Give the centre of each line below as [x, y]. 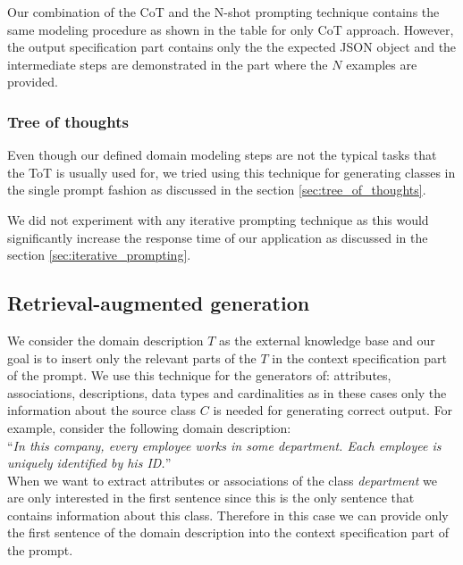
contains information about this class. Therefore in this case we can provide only [228, 515]
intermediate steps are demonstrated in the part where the [168, 64]
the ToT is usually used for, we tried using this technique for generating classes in [231, 172]
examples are [382, 64]
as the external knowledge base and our [327, 340]
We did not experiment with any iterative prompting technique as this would [218, 219]
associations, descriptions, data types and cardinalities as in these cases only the [227, 392]
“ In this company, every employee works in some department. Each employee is [224, 445]
